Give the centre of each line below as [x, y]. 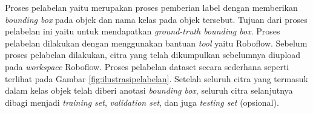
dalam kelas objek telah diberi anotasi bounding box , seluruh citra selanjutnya [149, 90]
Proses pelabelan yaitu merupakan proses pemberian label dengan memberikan [151, 7]
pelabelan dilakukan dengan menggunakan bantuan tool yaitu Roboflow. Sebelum [156, 43]
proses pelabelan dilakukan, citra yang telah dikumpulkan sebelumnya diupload [153, 55]
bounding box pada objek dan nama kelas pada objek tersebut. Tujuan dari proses [156, 19]
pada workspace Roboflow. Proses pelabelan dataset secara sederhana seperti [147, 66]
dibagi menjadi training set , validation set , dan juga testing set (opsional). [142, 102]
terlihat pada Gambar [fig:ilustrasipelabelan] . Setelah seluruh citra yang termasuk [156, 78]
